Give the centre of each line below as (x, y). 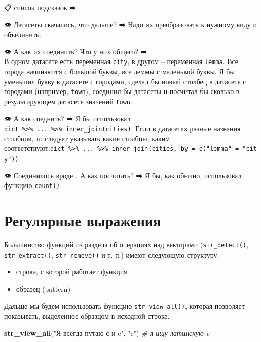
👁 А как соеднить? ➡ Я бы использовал (67, 118)
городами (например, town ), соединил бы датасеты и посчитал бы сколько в (122, 91)
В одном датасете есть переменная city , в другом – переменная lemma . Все (121, 61)
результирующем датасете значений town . (68, 101)
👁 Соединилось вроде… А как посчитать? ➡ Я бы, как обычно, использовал (123, 175)
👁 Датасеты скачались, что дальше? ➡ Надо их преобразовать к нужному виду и (130, 24)
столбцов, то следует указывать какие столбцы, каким (87, 138)
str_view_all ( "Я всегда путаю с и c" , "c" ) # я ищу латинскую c (107, 333)
